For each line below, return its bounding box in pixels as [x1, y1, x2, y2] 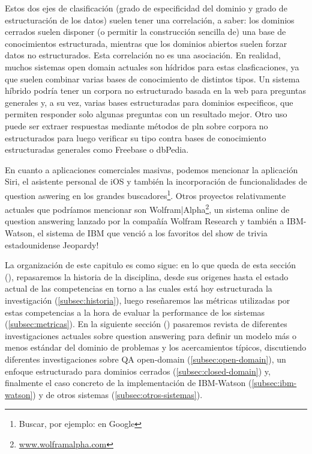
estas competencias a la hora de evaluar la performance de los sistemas [5, 305, 265, 318]
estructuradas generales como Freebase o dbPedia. [5, 143, 189, 156]
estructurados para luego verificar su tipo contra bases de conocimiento [5, 131, 266, 144]
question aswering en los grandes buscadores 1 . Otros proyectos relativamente [5, 187, 286, 201]
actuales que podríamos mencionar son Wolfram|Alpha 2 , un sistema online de [5, 201, 290, 215]
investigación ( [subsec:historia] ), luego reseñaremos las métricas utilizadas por [5, 293, 290, 306]
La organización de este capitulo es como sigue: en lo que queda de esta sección [5, 259, 296, 271]
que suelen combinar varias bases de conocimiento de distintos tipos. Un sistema [5, 72, 300, 85]
